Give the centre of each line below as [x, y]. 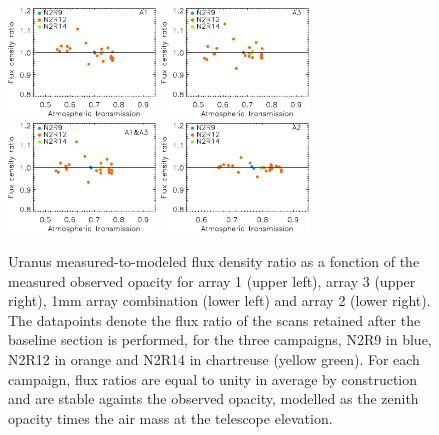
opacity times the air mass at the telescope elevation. [170, 417]
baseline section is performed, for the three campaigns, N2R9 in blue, [220, 339]
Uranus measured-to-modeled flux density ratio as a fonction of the [214, 260]
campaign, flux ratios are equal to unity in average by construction [213, 378]
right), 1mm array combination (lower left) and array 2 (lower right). [219, 300]
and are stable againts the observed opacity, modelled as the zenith [213, 398]
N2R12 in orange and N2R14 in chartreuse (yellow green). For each [214, 358]
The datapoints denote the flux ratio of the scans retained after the [214, 319]
